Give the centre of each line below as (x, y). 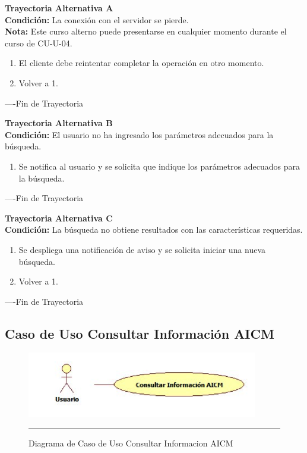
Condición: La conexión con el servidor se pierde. (97, 19)
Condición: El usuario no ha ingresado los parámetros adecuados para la (139, 134)
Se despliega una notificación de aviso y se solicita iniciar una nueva (142, 249)
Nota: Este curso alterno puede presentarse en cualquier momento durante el (146, 31)
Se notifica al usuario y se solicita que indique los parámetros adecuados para (159, 166)
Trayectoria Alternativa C (59, 218)
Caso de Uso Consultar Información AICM (140, 333)
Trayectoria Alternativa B (59, 123)
